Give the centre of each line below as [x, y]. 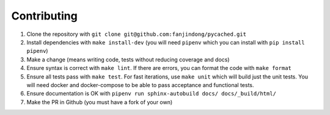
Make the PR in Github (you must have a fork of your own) [100, 102]
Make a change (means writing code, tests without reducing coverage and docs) [128, 59]
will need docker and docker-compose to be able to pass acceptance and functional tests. [140, 85]
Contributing [44, 16]
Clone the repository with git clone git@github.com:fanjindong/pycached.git [137, 34]
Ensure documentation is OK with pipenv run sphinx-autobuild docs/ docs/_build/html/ [151, 94]
